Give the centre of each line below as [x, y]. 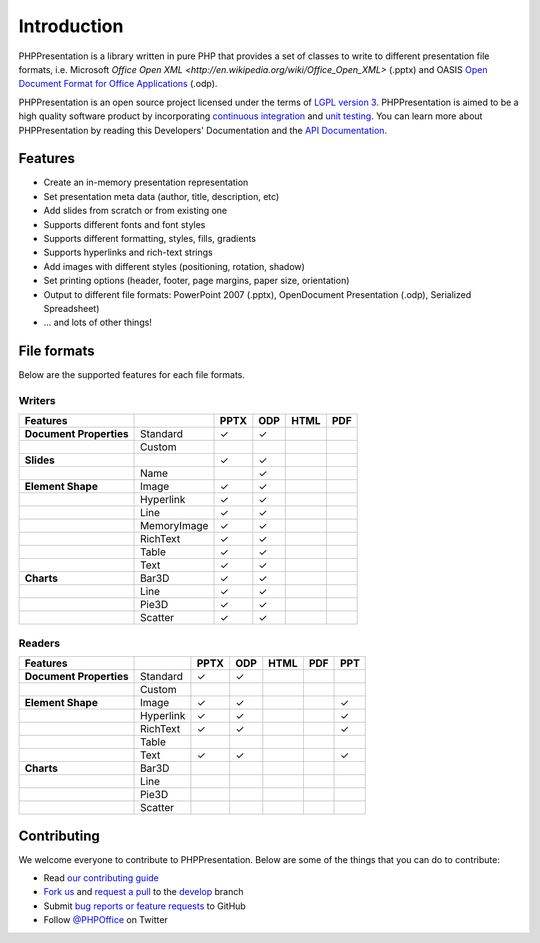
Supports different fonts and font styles [124, 224]
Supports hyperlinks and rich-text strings [128, 252]
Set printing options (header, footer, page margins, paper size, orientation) [196, 281]
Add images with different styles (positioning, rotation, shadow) [174, 266]
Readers [39, 643]
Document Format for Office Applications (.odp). [118, 84]
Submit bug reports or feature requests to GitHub [145, 906]
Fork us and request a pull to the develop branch [143, 892]
